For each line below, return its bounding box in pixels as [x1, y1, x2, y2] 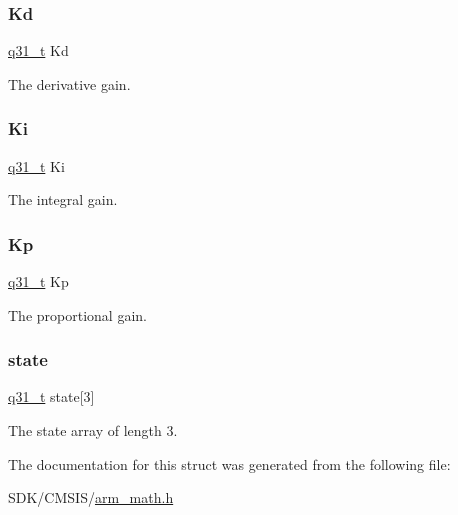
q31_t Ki [8, 155, 65, 176]
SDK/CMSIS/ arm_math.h [8, 487, 174, 508]
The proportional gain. [8, 304, 147, 325]
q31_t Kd [8, 40, 69, 61]
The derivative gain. [8, 73, 131, 94]
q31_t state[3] [8, 386, 95, 407]
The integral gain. [8, 189, 118, 210]
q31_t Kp [8, 271, 69, 292]
